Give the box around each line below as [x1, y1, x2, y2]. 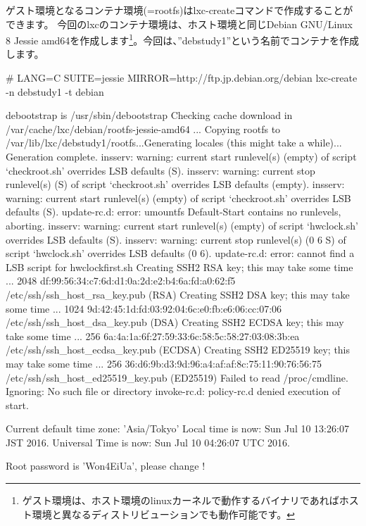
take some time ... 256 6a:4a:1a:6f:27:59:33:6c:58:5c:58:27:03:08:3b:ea [6, 328, 300, 343]
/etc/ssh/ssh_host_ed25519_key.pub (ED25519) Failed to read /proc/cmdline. [6, 370, 348, 384]
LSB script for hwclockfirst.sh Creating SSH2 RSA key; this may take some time [6, 259, 353, 274]
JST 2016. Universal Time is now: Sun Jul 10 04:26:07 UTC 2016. [6, 434, 290, 449]
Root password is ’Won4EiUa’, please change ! [6, 458, 206, 473]
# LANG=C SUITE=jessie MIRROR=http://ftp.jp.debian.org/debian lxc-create [6, 70, 358, 85]
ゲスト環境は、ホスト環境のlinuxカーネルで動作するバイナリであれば [22, 493, 339, 508]
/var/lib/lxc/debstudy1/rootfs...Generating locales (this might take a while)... [6, 135, 342, 150]
